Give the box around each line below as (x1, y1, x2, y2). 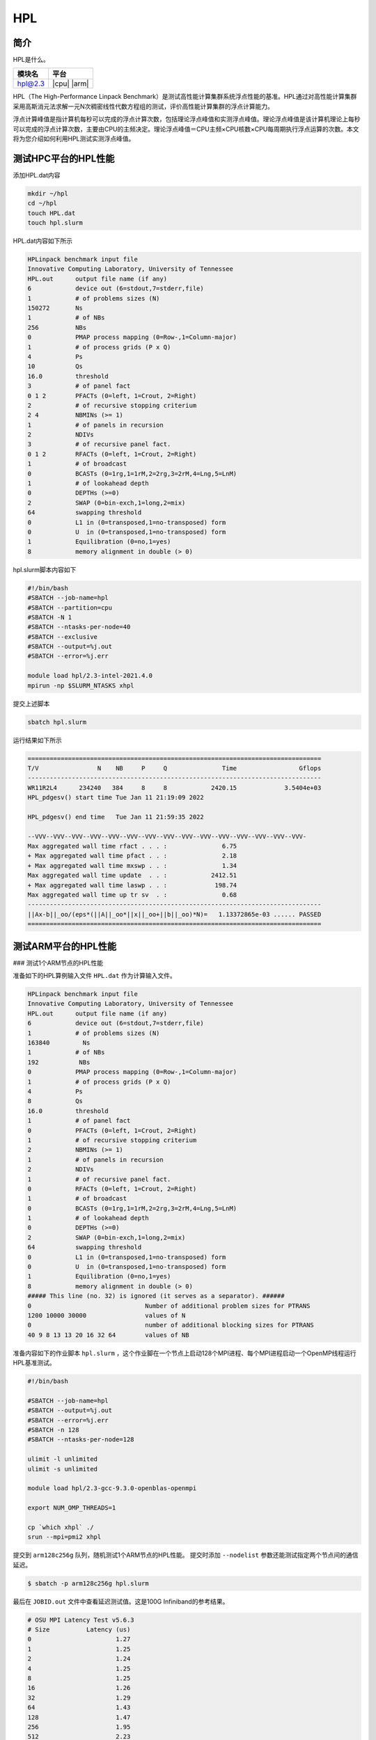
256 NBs (27, 324, 87, 331)
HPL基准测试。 (13, 1359, 56, 1367)
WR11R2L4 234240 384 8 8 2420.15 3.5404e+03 (27, 784, 322, 791)
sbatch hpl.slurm (27, 718, 87, 726)
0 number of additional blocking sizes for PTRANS (27, 1321, 315, 1329)
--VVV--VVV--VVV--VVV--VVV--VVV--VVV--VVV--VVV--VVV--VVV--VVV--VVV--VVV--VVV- (27, 832, 307, 840)
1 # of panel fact (27, 1117, 131, 1125)
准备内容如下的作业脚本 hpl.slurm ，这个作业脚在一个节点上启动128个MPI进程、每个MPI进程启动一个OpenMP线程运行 (13, 1349, 357, 1357)
